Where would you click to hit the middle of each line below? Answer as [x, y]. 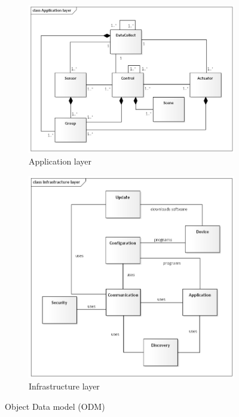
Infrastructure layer [64, 386]
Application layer [60, 161]
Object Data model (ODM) [55, 406]
